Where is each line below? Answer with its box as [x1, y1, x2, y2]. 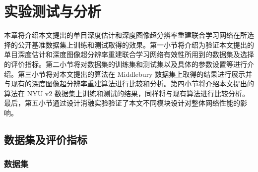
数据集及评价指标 [4, 131, 87, 147]
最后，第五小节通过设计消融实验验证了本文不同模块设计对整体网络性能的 [4, 98, 240, 108]
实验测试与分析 [4, 1, 102, 21]
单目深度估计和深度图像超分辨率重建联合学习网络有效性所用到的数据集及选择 [4, 49, 254, 59]
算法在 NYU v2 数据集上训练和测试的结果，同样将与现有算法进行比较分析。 [4, 88, 249, 98]
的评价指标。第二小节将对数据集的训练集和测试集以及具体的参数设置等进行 [4, 58, 247, 69]
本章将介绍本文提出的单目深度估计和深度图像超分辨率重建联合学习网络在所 [4, 30, 247, 40]
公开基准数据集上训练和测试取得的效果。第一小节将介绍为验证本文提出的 [17, 39, 254, 50]
